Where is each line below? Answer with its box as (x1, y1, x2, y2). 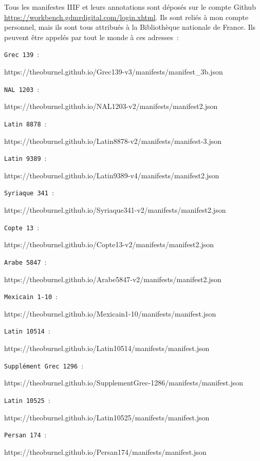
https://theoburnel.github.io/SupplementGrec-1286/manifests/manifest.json (4, 377, 243, 388)
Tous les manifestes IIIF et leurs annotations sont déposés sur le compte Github (4, 2, 256, 12)
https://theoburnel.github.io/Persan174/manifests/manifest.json (4, 446, 207, 457)
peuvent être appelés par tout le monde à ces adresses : (4, 31, 179, 42)
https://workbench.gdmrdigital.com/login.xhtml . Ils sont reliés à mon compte (4, 11, 249, 22)
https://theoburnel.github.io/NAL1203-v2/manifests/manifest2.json (4, 101, 218, 112)
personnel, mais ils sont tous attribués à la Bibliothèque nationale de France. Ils (4, 22, 256, 32)
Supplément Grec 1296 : (4, 360, 84, 371)
